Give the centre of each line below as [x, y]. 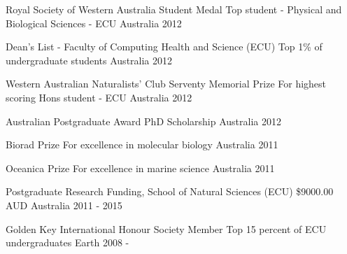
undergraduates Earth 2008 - [68, 242]
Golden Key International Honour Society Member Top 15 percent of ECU [166, 228]
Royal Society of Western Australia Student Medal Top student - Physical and [174, 9]
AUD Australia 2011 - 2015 [64, 205]
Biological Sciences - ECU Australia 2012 [94, 23]
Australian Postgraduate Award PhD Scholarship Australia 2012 [143, 121]
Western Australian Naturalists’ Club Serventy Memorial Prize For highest [166, 84]
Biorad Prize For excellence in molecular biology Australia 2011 [142, 144]
